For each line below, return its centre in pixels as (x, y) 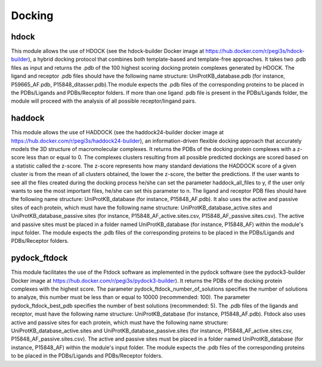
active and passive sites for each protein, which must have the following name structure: (120, 322)
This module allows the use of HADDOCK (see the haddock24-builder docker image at (117, 132)
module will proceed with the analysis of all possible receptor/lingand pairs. (104, 101)
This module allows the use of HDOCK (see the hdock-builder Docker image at (108, 51)
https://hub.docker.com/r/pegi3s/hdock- (255, 51)
